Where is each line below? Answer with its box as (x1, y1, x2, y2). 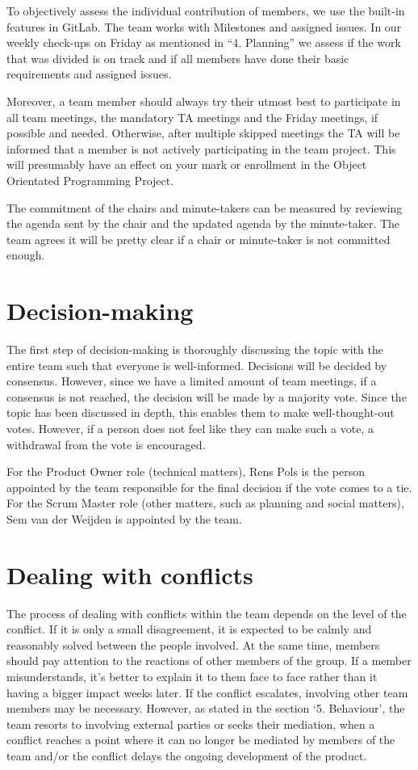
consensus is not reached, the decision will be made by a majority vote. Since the (6, 388, 407, 405)
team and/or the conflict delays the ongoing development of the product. (6, 747, 367, 764)
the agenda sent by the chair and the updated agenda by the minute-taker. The (6, 215, 400, 232)
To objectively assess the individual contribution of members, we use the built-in (6, 2, 405, 19)
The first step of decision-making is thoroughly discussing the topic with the (6, 341, 383, 358)
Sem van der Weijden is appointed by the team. (6, 510, 242, 527)
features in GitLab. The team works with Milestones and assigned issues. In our (6, 18, 402, 35)
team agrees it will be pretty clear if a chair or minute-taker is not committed (6, 230, 391, 247)
